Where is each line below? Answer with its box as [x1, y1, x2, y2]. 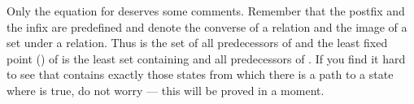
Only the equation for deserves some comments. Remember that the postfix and [7, 2, 405, 19]
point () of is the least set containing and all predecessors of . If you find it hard [7, 50, 406, 67]
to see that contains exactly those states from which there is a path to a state [7, 66, 394, 83]
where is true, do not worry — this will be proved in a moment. [7, 81, 325, 98]
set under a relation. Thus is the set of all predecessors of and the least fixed [7, 34, 388, 51]
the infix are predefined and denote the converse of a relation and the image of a [7, 18, 407, 35]
